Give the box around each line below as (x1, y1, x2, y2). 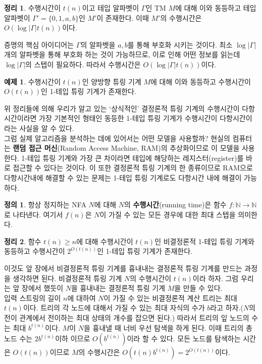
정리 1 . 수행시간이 (4, 3, 61, 13)
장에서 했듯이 (22, 283, 64, 293)
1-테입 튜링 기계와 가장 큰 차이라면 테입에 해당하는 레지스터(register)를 (21, 152, 244, 163)
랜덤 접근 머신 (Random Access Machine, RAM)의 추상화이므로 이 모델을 (13, 143, 240, 153)
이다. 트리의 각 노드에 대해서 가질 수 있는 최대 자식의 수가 (23, 302, 205, 313)
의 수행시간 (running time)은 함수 (124, 199, 227, 210)
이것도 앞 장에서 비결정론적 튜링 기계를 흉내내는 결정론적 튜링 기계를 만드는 (4, 263, 242, 274)
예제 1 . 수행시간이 (4, 76, 61, 86)
